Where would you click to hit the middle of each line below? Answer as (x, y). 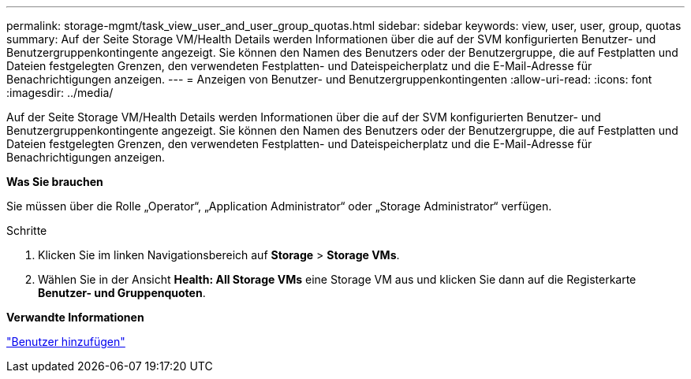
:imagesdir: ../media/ (60, 93)
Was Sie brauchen (55, 182)
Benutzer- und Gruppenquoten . (122, 293)
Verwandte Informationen (75, 317)
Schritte (27, 230)
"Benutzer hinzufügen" (66, 342)
